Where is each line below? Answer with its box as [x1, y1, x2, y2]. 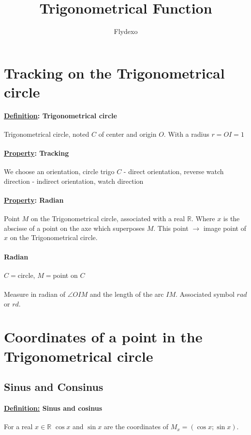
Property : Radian [4, 195, 64, 205]
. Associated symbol [175, 289, 235, 299]
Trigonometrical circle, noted [4, 129, 89, 139]
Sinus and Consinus [4, 379, 103, 394]
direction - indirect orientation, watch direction [4, 176, 144, 186]
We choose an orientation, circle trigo [4, 166, 115, 177]
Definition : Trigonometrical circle [4, 110, 117, 120]
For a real [4, 421, 33, 432]
